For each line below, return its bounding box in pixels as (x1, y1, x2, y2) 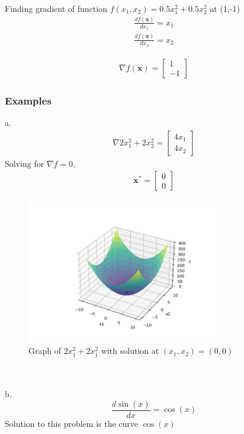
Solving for (5, 157, 44, 169)
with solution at (101, 344, 159, 357)
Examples (5, 93, 52, 107)
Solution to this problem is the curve (5, 417, 139, 429)
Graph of (28, 344, 61, 357)
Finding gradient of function (5, 2, 107, 14)
